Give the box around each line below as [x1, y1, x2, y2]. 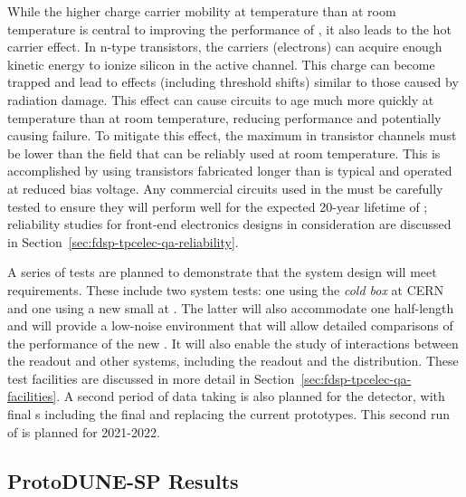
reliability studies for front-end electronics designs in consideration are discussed [7, 215, 452, 234]
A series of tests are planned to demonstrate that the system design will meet [7, 263, 437, 282]
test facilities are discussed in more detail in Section [7, 368, 295, 387]
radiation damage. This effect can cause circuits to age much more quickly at [7, 90, 434, 109]
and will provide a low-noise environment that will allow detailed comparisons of [7, 316, 453, 335]
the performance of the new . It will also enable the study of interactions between [7, 333, 459, 352]
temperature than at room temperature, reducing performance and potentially [7, 108, 442, 127]
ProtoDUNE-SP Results [7, 466, 239, 494]
